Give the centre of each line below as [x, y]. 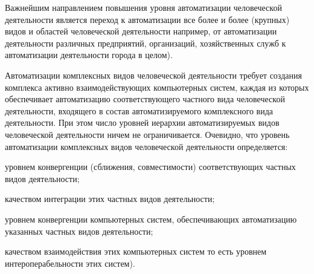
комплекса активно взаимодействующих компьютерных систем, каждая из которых [157, 87]
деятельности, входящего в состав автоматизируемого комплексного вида [139, 110]
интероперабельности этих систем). [70, 263]
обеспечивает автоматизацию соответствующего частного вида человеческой [145, 99]
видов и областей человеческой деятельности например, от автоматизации [141, 31]
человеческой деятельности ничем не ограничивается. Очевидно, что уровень [147, 134]
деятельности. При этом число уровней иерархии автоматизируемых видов [142, 122]
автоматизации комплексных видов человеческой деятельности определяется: [146, 146]
